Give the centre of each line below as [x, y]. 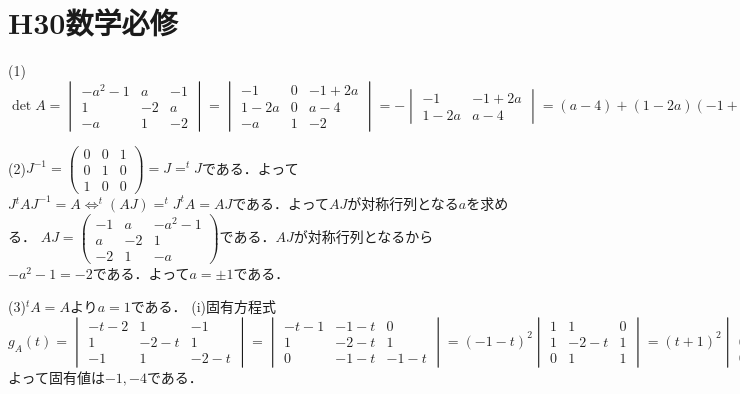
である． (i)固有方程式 [203, 306]
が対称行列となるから [363, 236]
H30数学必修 [93, 22]
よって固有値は [56, 376]
